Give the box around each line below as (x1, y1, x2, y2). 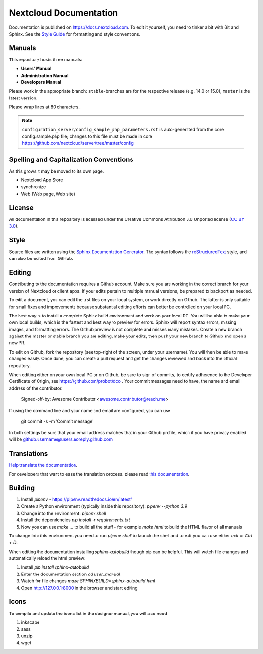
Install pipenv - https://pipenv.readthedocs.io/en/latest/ (21, 496, 132, 502)
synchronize (21, 184, 46, 190)
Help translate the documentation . (9, 462, 77, 468)
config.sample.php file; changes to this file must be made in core (22, 133, 153, 139)
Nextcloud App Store (21, 177, 63, 183)
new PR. (9, 340, 26, 346)
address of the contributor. (9, 385, 63, 391)
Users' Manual (21, 66, 52, 72)
